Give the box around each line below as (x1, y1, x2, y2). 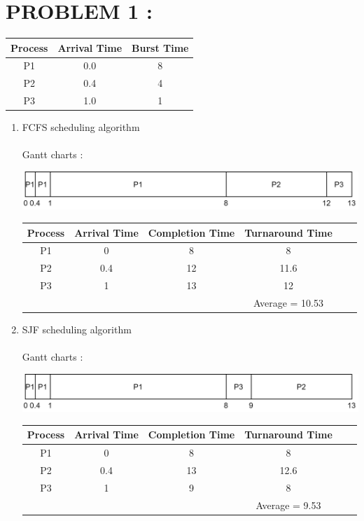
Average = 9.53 (255, 497, 321, 512)
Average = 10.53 (253, 295, 324, 310)
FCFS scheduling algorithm (22, 120, 140, 134)
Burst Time (132, 40, 189, 55)
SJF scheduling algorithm (22, 321, 132, 336)
